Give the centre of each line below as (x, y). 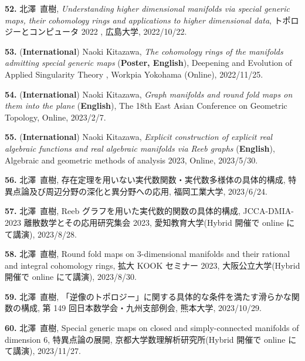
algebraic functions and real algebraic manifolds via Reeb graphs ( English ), (140, 148)
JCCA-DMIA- (268, 211)
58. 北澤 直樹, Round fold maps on (70, 254)
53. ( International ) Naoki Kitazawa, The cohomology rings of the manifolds (144, 51)
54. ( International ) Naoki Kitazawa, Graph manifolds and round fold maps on (149, 94)
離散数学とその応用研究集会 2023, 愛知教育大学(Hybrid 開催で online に (159, 222)
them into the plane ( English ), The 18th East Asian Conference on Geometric (146, 106)
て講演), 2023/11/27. (43, 351)
